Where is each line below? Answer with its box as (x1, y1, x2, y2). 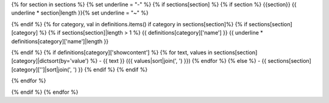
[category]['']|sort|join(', (11, 66, 73, 73)
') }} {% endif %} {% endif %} (73, 66, 148, 73)
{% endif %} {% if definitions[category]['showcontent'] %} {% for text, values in (11, 49, 213, 56)
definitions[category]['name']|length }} (11, 37, 109, 45)
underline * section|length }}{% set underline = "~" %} (11, 9, 149, 16)
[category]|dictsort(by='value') (11, 57, 89, 65)
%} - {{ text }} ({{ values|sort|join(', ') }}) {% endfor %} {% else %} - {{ (90, 57, 267, 65)
